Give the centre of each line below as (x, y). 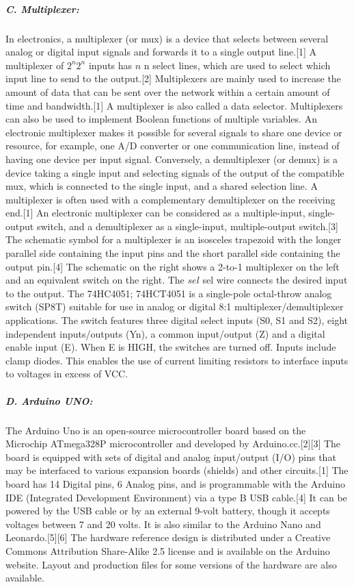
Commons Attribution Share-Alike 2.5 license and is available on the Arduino (168, 550)
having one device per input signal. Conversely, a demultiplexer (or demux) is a (172, 159)
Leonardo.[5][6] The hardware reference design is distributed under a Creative (168, 537)
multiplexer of (35, 65)
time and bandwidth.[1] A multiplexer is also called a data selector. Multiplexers (174, 105)
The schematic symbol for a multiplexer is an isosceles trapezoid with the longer (174, 239)
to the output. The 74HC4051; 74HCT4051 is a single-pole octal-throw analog (169, 293)
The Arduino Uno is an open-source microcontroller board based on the (156, 430)
